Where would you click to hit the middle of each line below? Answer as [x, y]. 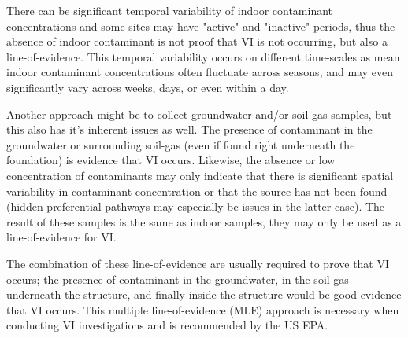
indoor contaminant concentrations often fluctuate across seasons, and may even [200, 72]
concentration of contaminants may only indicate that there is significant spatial [200, 175]
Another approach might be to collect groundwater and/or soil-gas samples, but [199, 114]
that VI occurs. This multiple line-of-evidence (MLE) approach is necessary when [203, 309]
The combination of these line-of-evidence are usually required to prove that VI [198, 263]
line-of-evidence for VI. [61, 237]
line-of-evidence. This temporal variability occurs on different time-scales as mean [203, 56]
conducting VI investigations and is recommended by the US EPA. [167, 325]
